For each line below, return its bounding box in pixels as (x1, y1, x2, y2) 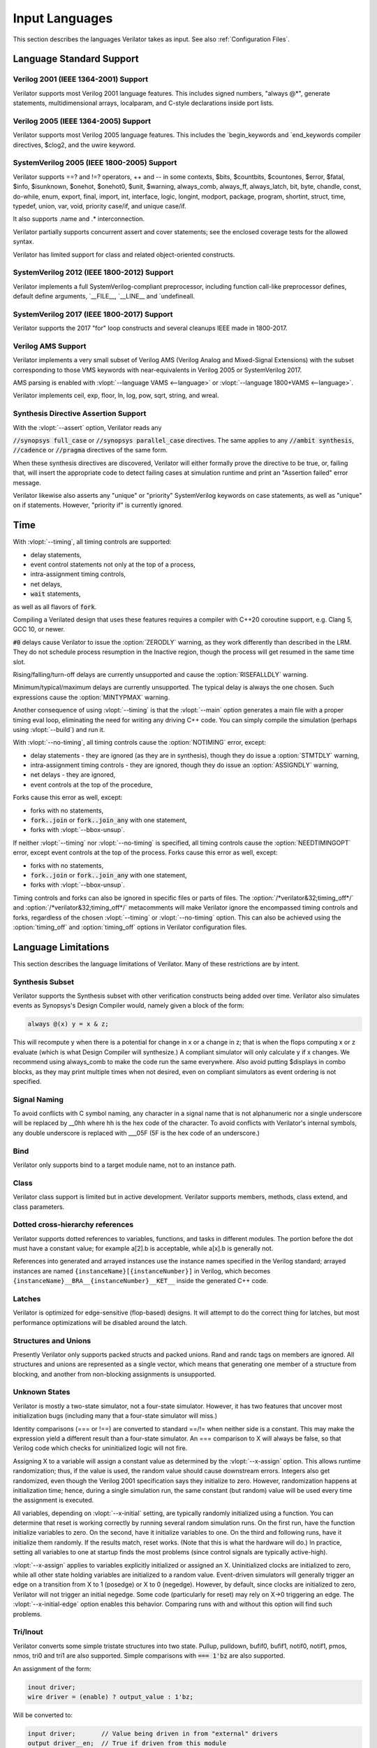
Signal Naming (13, 1094, 64, 1104)
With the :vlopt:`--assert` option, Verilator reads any (13, 423, 162, 431)
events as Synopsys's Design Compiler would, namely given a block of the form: (13, 1001, 244, 1010)
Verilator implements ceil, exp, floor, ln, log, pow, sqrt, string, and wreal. (13, 392, 219, 400)
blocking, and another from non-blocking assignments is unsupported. (13, 1370, 216, 1378)
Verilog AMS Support (13, 341, 87, 351)
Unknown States (13, 1387, 71, 1397)
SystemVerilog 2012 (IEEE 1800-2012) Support (13, 268, 174, 278)
